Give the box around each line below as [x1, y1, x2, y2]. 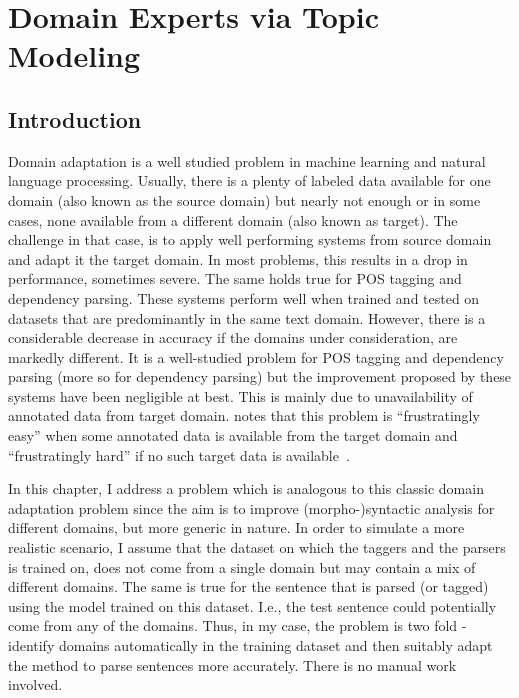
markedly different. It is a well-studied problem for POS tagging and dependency [8, 346, 504, 367]
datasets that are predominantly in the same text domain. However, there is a [8, 307, 486, 328]
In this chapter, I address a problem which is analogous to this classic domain [8, 478, 484, 499]
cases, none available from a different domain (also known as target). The [8, 209, 458, 230]
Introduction [8, 103, 142, 134]
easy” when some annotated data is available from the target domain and [8, 425, 458, 446]
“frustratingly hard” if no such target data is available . [8, 444, 350, 465]
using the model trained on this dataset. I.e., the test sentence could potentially [8, 595, 497, 616]
